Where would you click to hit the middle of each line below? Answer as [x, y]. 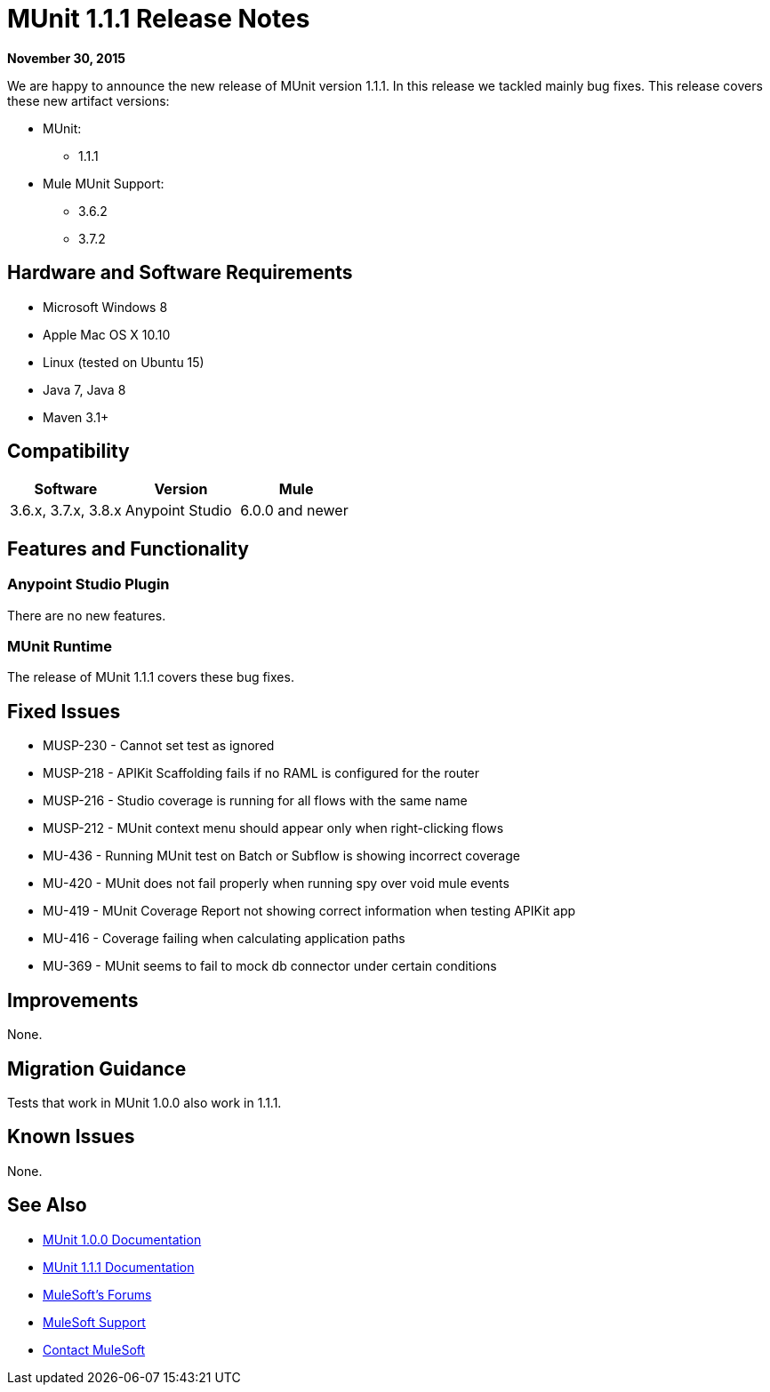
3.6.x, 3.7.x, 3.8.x [66, 511]
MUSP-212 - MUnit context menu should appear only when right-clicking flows [273, 828]
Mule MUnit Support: [104, 183]
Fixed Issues [64, 711]
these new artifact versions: [88, 100]
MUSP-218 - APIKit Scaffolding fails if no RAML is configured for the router [261, 773]
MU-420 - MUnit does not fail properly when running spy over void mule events [276, 884]
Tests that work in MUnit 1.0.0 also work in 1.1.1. [144, 1102]
